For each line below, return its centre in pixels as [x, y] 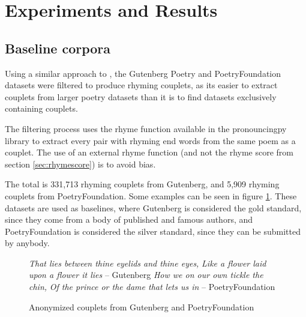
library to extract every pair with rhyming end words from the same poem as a [150, 140]
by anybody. [27, 243]
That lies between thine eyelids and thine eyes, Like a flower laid [148, 263]
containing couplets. [41, 108]
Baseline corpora [58, 48]
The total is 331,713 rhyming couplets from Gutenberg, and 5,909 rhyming [142, 184]
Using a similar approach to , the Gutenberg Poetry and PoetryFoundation [143, 73]
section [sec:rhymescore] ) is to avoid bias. [80, 164]
